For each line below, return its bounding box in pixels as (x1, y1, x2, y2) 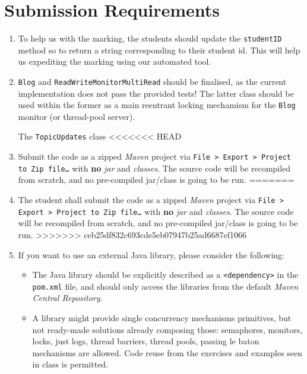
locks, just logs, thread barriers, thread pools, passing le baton (32, 335, 259, 347)
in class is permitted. (32, 358, 109, 370)
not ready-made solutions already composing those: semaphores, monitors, (32, 323, 303, 335)
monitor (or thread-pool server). (18, 110, 135, 122)
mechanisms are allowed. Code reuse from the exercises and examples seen (32, 346, 303, 359)
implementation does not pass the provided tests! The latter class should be (18, 87, 294, 99)
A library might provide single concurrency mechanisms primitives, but (32, 312, 292, 324)
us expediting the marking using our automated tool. (18, 55, 211, 68)
